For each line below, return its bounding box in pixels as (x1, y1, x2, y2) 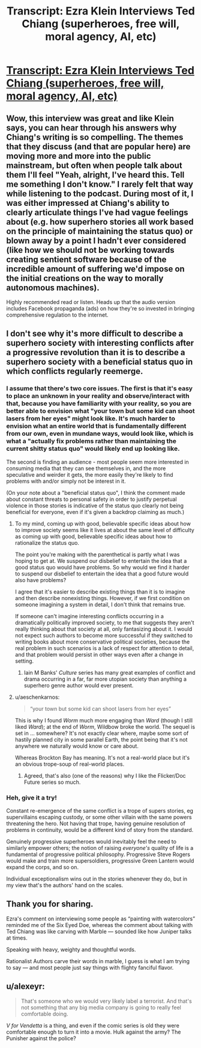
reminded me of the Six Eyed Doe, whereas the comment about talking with (6, 921, 193, 928)
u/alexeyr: (6, 981, 45, 991)
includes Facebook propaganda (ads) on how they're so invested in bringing (6, 305, 195, 312)
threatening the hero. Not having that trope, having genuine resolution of (6, 820, 186, 827)
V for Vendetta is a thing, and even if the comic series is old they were (6, 1022, 180, 1029)
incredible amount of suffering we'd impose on (6, 264, 185, 274)
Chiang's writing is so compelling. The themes (6, 132, 184, 142)
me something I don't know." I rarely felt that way (6, 179, 194, 189)
